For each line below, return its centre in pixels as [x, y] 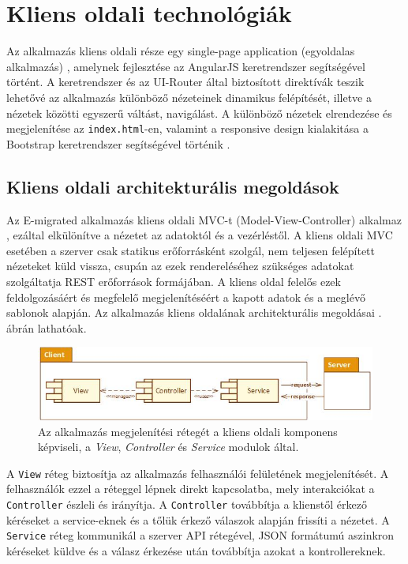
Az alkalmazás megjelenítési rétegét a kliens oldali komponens [188, 431]
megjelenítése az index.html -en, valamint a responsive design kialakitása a [187, 128]
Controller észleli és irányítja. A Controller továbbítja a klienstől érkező [187, 504]
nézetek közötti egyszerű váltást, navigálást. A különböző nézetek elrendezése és [199, 113]
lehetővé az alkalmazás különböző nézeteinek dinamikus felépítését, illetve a [189, 97]
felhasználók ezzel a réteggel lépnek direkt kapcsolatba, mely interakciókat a [191, 489]
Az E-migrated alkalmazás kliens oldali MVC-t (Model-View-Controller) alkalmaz [204, 219]
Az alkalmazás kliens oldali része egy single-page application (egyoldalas [181, 51]
